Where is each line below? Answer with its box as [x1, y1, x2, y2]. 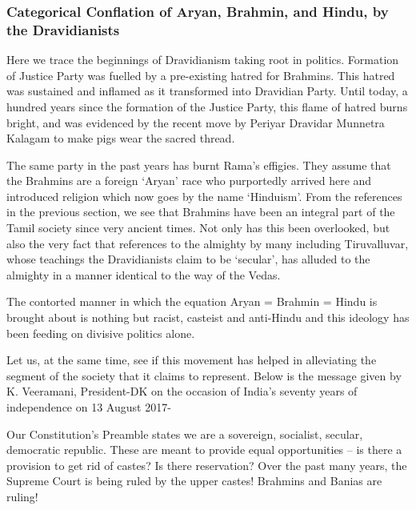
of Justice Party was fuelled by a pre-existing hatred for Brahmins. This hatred [6, 66, 395, 83]
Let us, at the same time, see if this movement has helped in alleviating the [6, 351, 377, 368]
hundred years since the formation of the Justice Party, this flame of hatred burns [6, 98, 408, 114]
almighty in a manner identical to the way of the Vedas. [6, 266, 281, 283]
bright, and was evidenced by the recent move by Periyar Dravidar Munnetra [6, 114, 385, 131]
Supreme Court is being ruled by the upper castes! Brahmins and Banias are [6, 472, 382, 489]
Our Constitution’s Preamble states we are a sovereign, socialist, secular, [6, 425, 363, 442]
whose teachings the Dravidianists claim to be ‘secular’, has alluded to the [6, 251, 370, 267]
